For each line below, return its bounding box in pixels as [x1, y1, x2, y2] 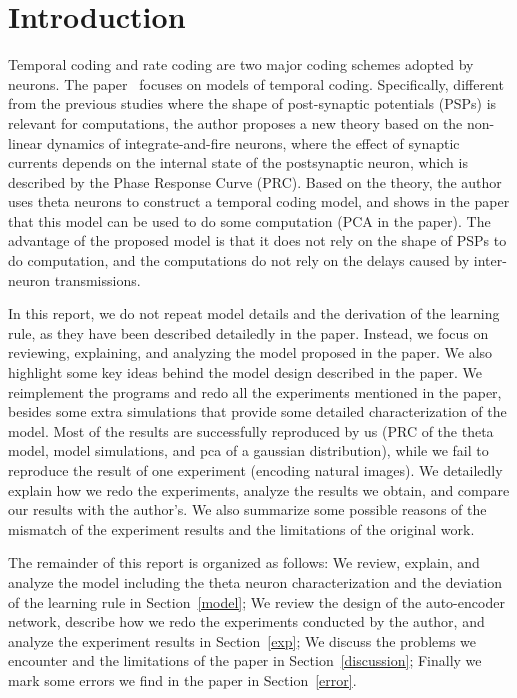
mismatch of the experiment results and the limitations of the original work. [8, 518, 475, 539]
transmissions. [54, 269, 141, 290]
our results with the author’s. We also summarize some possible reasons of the [8, 499, 487, 520]
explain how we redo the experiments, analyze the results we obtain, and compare [8, 479, 510, 500]
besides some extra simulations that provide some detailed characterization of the [8, 401, 507, 422]
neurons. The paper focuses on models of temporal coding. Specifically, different [8, 73, 504, 94]
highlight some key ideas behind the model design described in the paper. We [8, 362, 483, 383]
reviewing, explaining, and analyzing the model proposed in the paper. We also [8, 342, 493, 363]
